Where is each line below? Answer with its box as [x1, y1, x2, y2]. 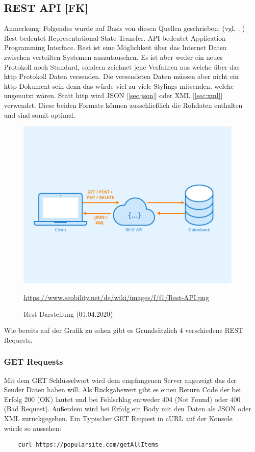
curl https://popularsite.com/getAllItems [18, 441, 158, 449]
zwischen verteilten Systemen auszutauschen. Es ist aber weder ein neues [4, 51, 223, 62]
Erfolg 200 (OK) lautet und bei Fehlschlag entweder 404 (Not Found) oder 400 [4, 394, 241, 404]
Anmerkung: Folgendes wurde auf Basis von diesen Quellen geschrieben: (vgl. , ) [4, 23, 245, 33]
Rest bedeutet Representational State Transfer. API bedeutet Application [4, 32, 226, 43]
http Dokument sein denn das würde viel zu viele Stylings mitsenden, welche [4, 80, 234, 91]
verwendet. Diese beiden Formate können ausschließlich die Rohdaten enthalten [4, 100, 243, 110]
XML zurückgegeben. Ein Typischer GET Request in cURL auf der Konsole [4, 413, 232, 424]
